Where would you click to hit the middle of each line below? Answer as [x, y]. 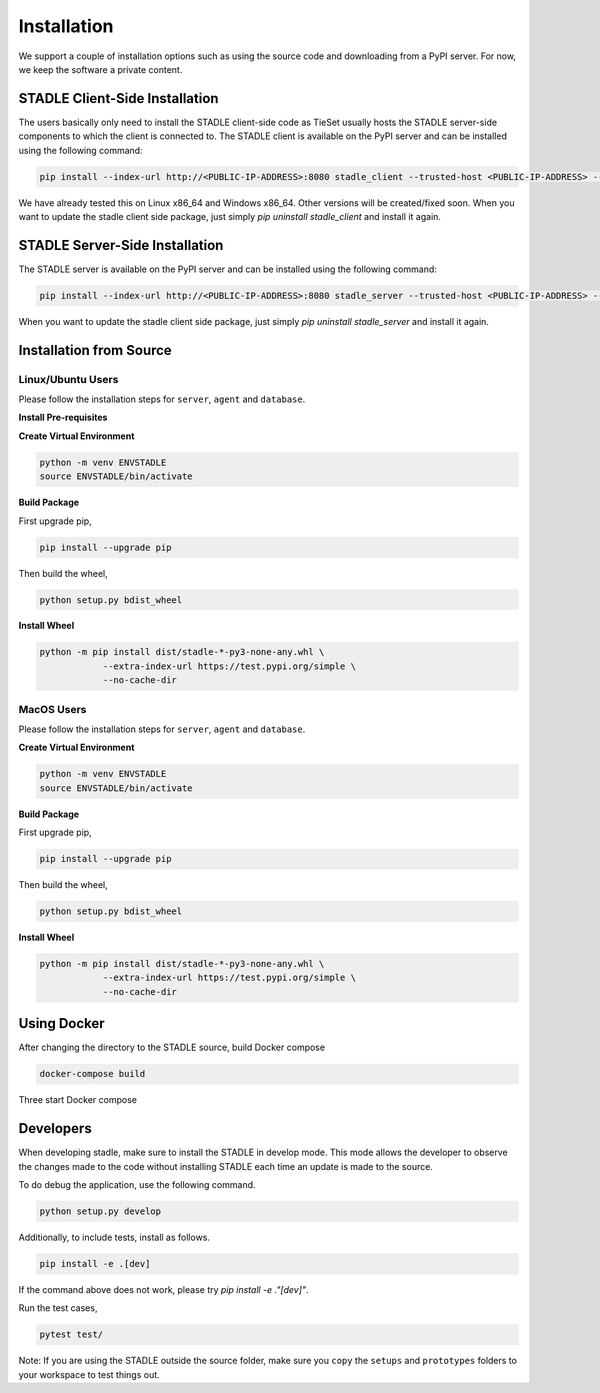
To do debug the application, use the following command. [137, 1184]
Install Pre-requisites [63, 417]
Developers [55, 1128]
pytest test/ [71, 1334]
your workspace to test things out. [89, 1374]
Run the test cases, [58, 1308]
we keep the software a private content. [100, 69]
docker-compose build [92, 1074]
